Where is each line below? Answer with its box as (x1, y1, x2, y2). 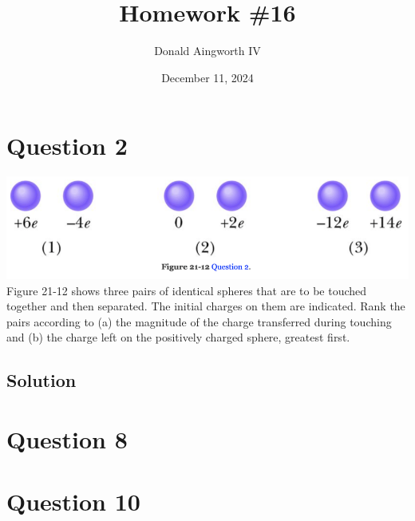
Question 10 (6, 485, 140, 518)
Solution (6, 368, 77, 393)
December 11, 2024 (161, 69, 254, 85)
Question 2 (6, 129, 128, 162)
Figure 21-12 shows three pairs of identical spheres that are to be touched (6, 282, 367, 298)
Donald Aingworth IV (154, 42, 261, 59)
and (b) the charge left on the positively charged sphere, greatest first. (6, 329, 350, 345)
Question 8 (6, 422, 128, 455)
